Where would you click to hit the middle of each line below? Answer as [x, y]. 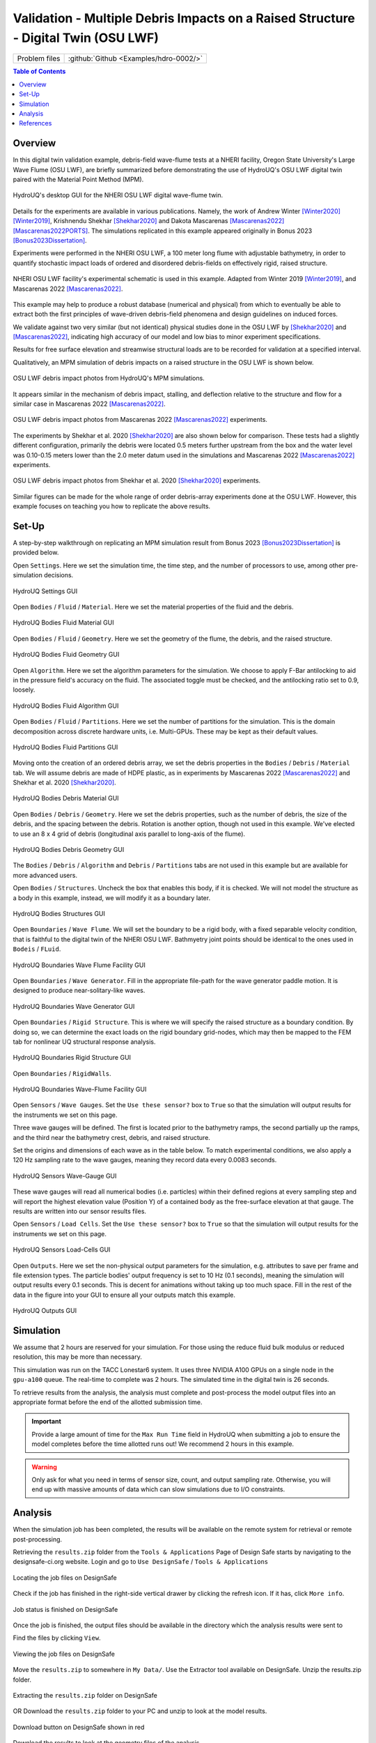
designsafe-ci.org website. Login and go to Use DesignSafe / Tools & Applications [141, 1562]
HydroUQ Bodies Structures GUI [59, 913]
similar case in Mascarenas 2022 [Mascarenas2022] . [89, 404]
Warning [44, 1467]
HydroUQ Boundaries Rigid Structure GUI [72, 1058]
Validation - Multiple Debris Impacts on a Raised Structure [184, 18]
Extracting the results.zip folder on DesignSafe [85, 1695]
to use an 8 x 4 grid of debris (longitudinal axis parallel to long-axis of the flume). [129, 834]
